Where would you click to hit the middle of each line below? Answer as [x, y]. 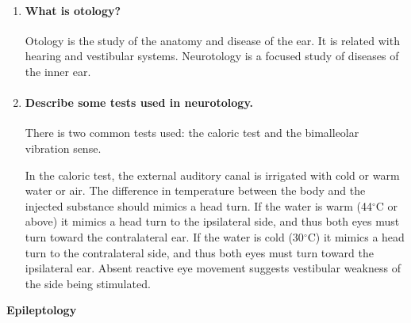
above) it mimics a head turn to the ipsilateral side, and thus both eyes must [212, 221]
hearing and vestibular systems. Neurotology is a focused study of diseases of [212, 56]
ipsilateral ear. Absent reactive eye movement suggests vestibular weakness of [213, 268]
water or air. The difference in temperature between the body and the [195, 190]
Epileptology [42, 310]
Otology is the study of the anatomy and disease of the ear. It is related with [212, 40]
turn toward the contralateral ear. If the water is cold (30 [164, 236]
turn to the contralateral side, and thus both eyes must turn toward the [199, 252]
